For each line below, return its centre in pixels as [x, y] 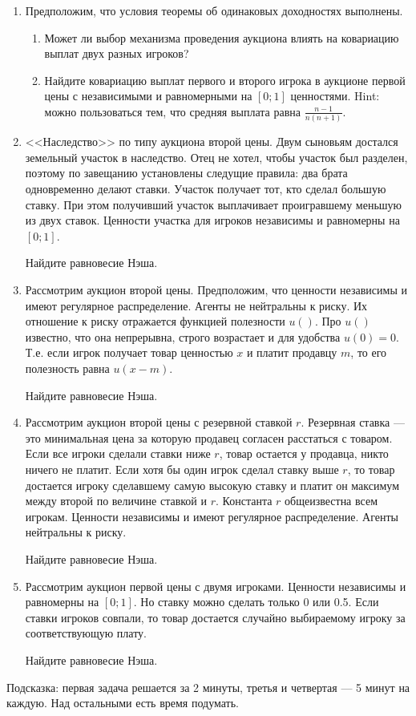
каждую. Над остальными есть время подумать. [123, 703]
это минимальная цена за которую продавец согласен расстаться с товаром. [209, 437]
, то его [369, 352]
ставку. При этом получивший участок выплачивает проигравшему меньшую [214, 204]
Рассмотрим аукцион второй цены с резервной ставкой [159, 422]
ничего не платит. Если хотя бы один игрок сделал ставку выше [182, 469]
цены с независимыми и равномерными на [148, 96]
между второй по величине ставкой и [116, 501]
